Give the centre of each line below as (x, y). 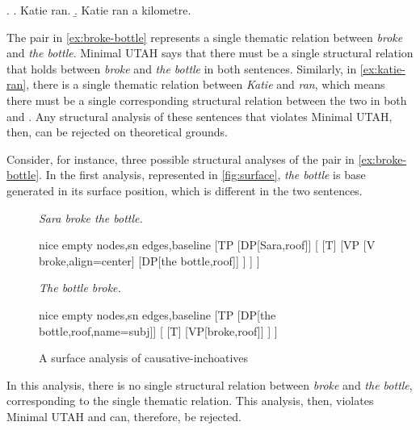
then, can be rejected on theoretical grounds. (117, 132)
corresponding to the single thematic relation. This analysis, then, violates (190, 401)
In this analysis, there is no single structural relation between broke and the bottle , (210, 384)
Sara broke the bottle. (91, 217)
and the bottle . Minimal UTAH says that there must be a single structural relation (210, 53)
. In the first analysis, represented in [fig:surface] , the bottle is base (202, 175)
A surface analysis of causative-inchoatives (144, 358)
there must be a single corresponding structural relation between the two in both (207, 100)
